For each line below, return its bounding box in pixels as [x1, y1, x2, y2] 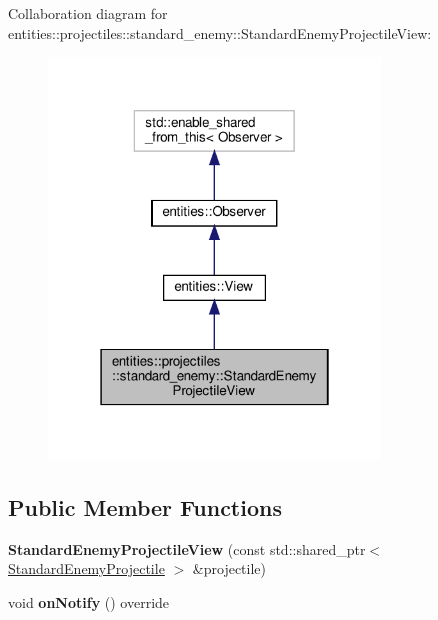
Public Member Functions [8, 491, 282, 522]
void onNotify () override [8, 591, 170, 612]
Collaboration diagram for [8, 3, 168, 23]
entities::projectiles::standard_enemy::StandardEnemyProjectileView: [8, 22, 432, 43]
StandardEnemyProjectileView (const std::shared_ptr [8, 538, 366, 559]
